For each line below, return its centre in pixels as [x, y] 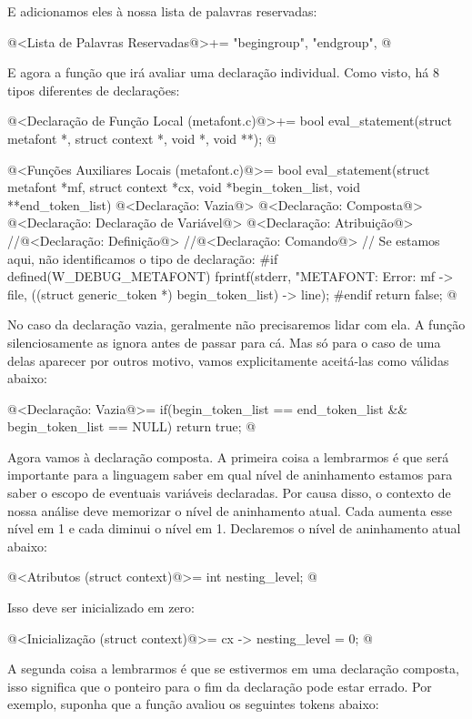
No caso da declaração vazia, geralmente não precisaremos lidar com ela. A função [236, 324]
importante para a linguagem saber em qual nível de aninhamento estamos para [230, 475]
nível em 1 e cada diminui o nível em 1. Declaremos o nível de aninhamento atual [234, 528]
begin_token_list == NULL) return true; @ [132, 426]
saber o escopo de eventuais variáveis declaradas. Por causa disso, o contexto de [229, 493]
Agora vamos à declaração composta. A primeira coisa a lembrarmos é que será [228, 456]
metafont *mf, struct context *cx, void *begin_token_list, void [184, 187]
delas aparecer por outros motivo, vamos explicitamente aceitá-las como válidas [228, 360]
